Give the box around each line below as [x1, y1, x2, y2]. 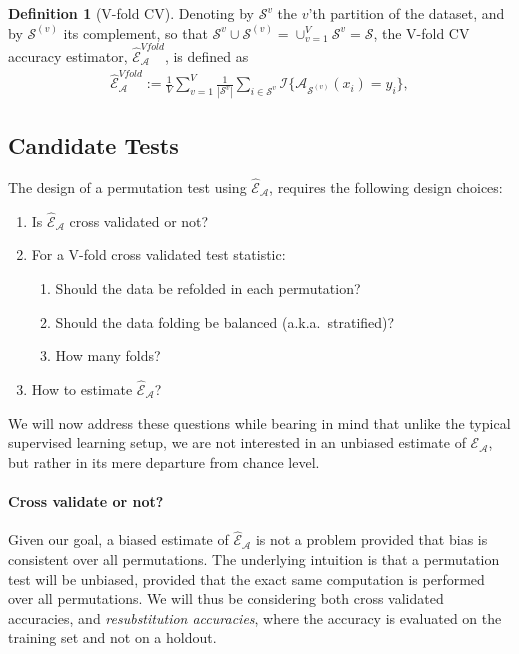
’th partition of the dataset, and [308, 3, 505, 23]
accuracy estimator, [8, 45, 128, 66]
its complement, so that [63, 22, 208, 43]
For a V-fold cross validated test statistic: [31, 244, 286, 265]
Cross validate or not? [8, 490, 164, 511]
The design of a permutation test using [8, 176, 247, 197]
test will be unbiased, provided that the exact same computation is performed [8, 568, 485, 589]
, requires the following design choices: [269, 176, 503, 197]
